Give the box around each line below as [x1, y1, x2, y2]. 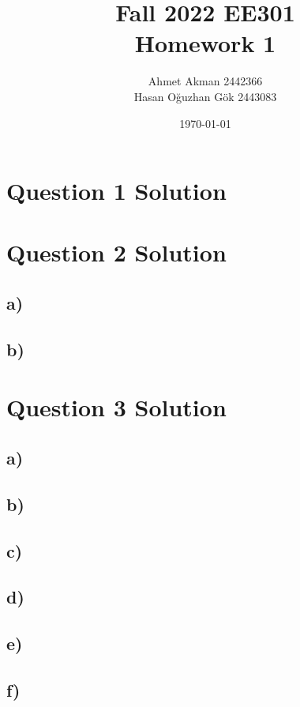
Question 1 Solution [6, 175, 227, 207]
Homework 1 [134, 27, 276, 59]
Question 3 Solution [6, 391, 227, 423]
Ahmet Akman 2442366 [148, 73, 263, 89]
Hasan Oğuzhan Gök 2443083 [133, 88, 277, 104]
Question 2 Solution [6, 236, 227, 269]
